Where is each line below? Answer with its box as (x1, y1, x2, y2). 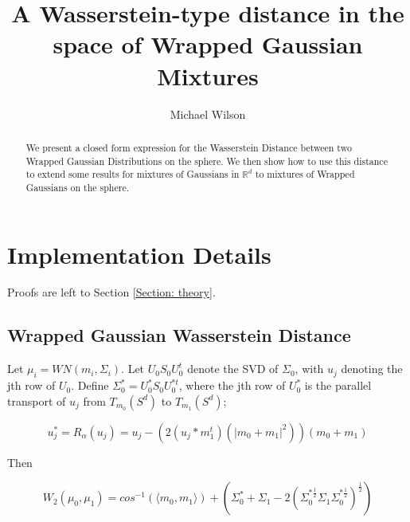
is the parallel (304, 377, 372, 394)
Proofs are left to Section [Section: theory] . (7, 284, 216, 300)
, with (295, 360, 324, 377)
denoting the (341, 360, 403, 377)
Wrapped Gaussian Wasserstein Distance (7, 323, 351, 347)
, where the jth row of (178, 377, 286, 394)
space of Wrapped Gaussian (53, 28, 363, 61)
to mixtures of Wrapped (255, 167, 355, 181)
